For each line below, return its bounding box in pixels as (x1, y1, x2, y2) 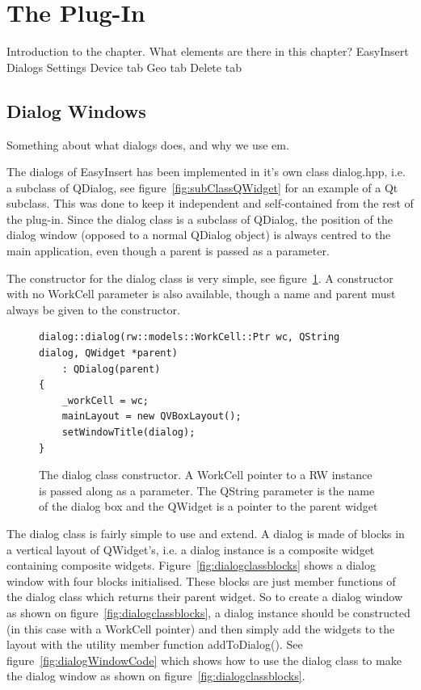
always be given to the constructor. (6, 301, 180, 318)
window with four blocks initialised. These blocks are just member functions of (6, 572, 396, 589)
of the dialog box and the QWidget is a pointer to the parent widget (39, 498, 378, 515)
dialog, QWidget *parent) (39, 347, 178, 360)
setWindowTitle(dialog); (61, 427, 196, 439)
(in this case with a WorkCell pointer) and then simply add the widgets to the (6, 620, 395, 637)
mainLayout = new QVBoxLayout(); (61, 410, 242, 423)
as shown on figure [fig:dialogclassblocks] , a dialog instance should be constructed (6, 604, 410, 621)
